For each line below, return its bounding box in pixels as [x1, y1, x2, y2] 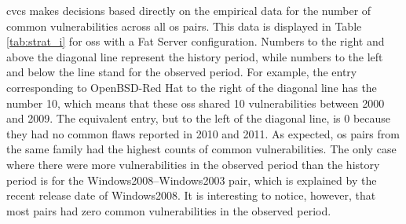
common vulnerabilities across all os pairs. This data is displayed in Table [6, 17, 362, 34]
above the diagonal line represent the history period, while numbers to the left [6, 48, 383, 64]
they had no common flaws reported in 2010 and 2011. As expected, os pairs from [6, 125, 400, 141]
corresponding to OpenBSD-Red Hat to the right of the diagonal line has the [6, 79, 377, 95]
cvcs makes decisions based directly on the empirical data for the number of [6, 2, 371, 18]
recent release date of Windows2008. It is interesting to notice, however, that [6, 187, 376, 204]
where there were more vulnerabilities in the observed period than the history [6, 156, 380, 172]
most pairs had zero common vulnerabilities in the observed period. [6, 202, 331, 218]
